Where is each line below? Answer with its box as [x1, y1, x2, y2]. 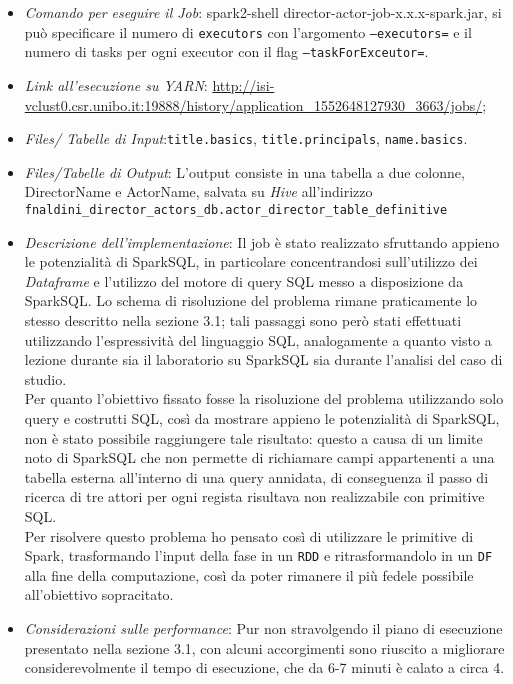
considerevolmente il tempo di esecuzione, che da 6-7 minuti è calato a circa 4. [24, 657, 505, 678]
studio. [24, 368, 67, 389]
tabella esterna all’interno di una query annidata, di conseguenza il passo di [24, 466, 489, 487]
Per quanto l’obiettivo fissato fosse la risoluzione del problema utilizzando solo [24, 388, 504, 409]
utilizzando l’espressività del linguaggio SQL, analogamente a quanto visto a [24, 329, 492, 350]
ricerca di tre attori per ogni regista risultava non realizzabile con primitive [24, 486, 485, 507]
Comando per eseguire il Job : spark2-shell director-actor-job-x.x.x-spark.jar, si [24, 2, 502, 22]
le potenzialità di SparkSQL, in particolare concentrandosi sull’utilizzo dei [24, 251, 478, 272]
